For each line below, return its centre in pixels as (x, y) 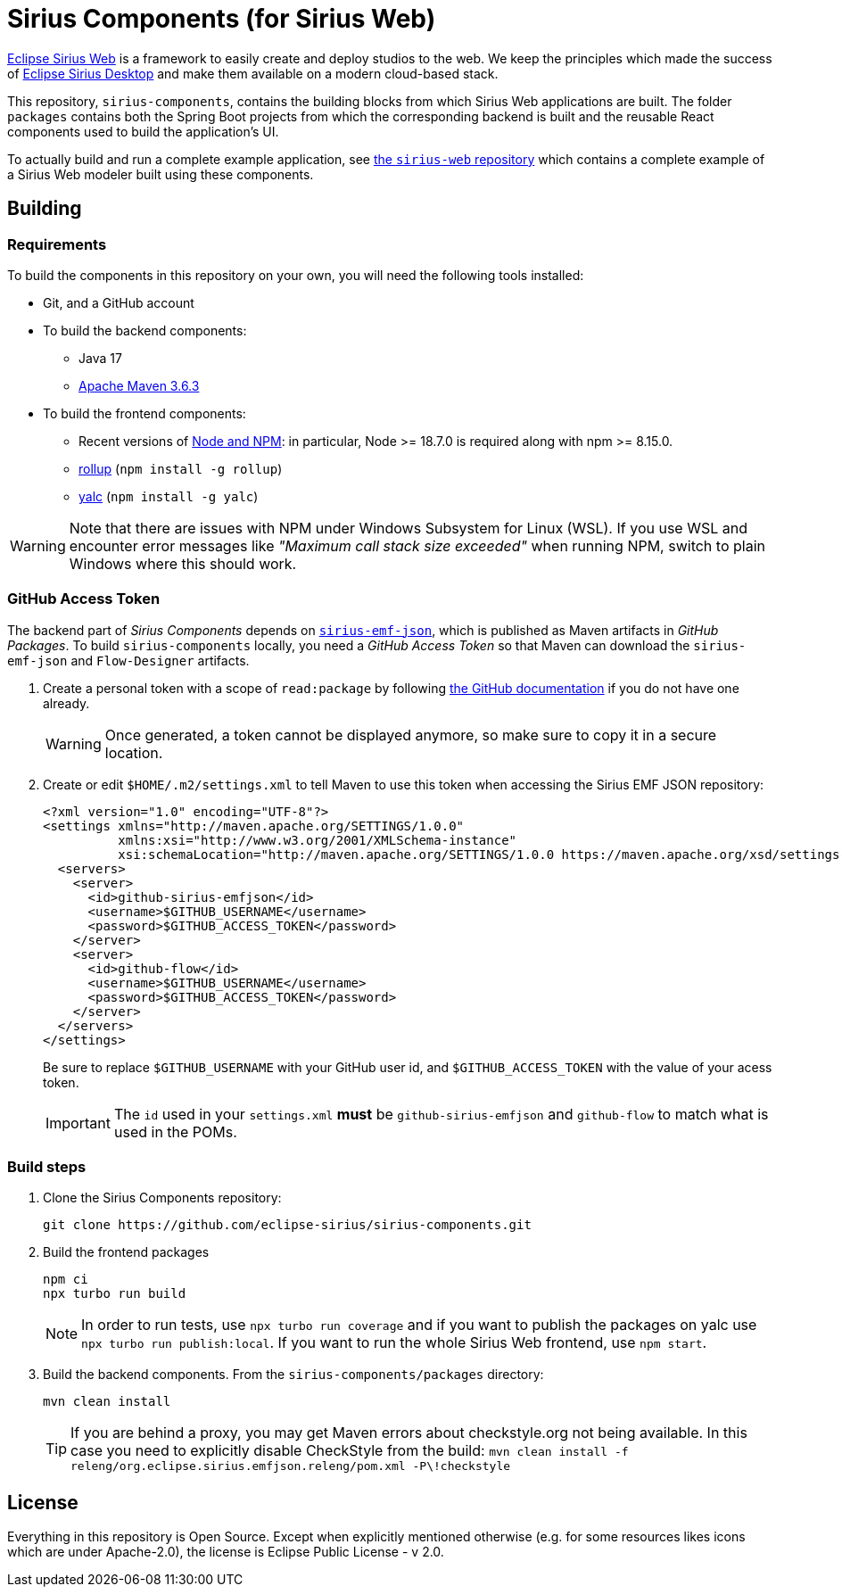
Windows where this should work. (183, 563)
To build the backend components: (145, 330)
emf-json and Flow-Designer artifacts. (128, 660)
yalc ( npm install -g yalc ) (169, 496)
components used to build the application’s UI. (143, 131)
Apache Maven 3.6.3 (139, 385)
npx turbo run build (115, 1294)
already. (66, 703)
